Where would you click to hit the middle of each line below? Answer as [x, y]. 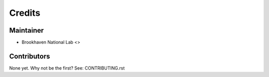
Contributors [30, 56]
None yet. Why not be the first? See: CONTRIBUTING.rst [67, 68]
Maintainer [27, 30]
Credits [25, 13]
